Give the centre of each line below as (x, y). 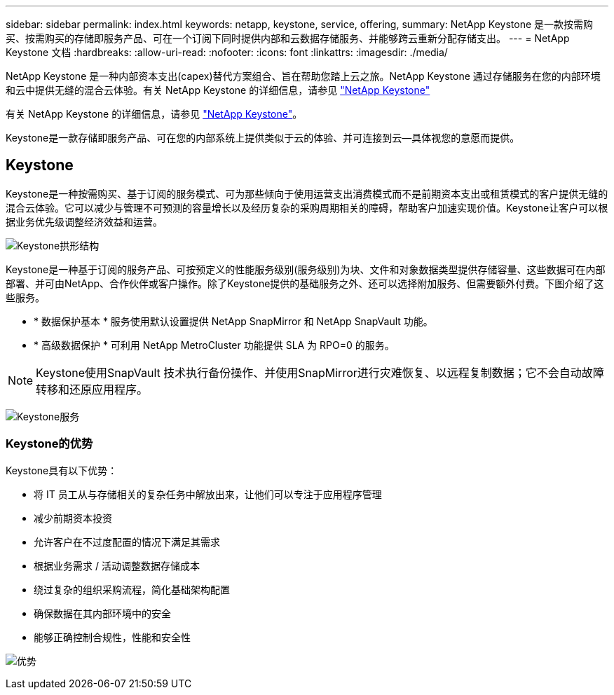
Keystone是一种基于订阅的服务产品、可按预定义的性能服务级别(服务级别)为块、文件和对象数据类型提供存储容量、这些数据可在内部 (306, 269)
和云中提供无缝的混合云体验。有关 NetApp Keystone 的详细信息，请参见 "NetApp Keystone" (218, 90)
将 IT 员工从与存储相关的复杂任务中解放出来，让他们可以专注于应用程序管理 (208, 494)
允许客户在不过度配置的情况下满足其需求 (127, 542)
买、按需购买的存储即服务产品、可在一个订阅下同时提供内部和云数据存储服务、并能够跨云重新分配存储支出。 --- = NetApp (288, 38)
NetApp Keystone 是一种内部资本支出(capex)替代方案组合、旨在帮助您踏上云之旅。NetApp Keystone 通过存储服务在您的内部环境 (303, 76)
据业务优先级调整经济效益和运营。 (84, 221)
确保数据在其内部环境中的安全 (102, 613)
